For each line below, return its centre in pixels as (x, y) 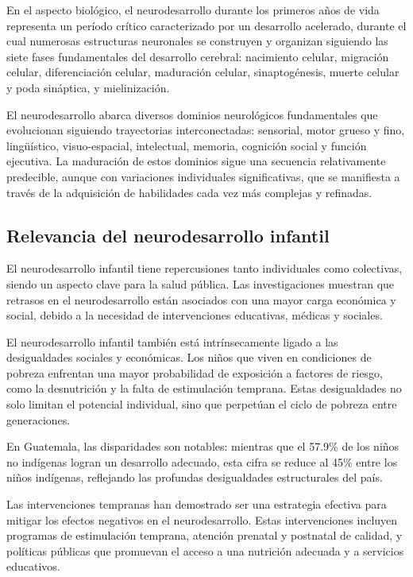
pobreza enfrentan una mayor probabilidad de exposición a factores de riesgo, (195, 372)
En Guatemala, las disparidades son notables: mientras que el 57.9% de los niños (203, 446)
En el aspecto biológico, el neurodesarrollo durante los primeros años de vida (193, 10)
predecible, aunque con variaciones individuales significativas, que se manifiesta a (203, 176)
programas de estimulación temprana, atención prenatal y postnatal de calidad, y (205, 535)
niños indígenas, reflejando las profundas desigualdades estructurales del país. (195, 477)
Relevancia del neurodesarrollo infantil (168, 235)
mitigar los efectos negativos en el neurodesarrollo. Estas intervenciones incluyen (202, 519)
